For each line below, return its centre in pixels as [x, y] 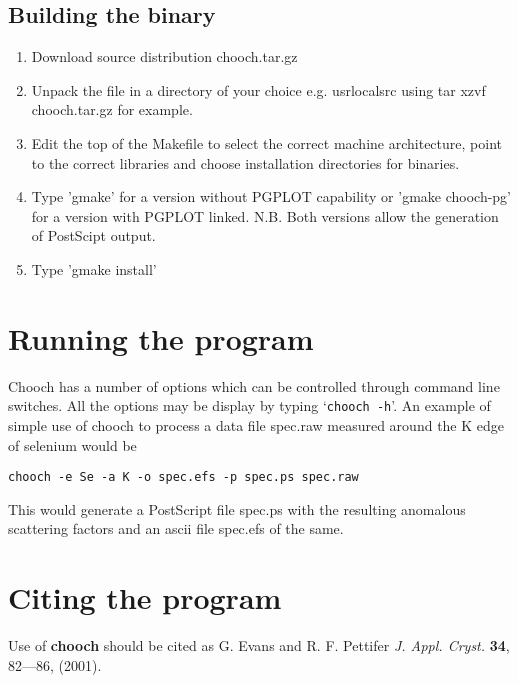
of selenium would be [72, 444]
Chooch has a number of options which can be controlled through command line [254, 385]
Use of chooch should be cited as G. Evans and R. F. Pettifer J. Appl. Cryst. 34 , [259, 645]
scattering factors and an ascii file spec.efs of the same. [176, 528]
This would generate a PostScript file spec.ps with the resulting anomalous [237, 508]
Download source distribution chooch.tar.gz [164, 56]
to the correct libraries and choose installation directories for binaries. [245, 162]
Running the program [161, 337]
